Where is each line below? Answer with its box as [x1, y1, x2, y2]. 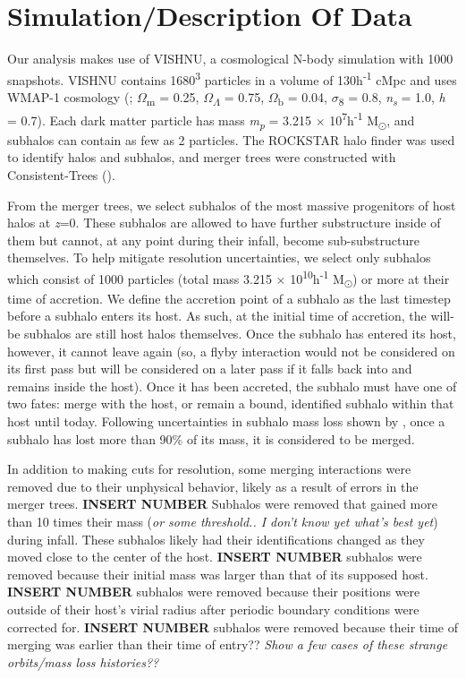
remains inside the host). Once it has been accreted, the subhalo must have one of [7, 376, 457, 395]
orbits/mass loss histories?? [7, 652, 159, 671]
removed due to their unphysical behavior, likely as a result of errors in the [7, 476, 419, 495]
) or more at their [352, 269, 450, 288]
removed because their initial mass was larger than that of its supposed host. [7, 564, 428, 583]
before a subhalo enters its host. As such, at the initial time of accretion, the [7, 306, 427, 325]
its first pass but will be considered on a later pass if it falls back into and [7, 359, 412, 378]
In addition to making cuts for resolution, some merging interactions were [7, 459, 411, 478]
